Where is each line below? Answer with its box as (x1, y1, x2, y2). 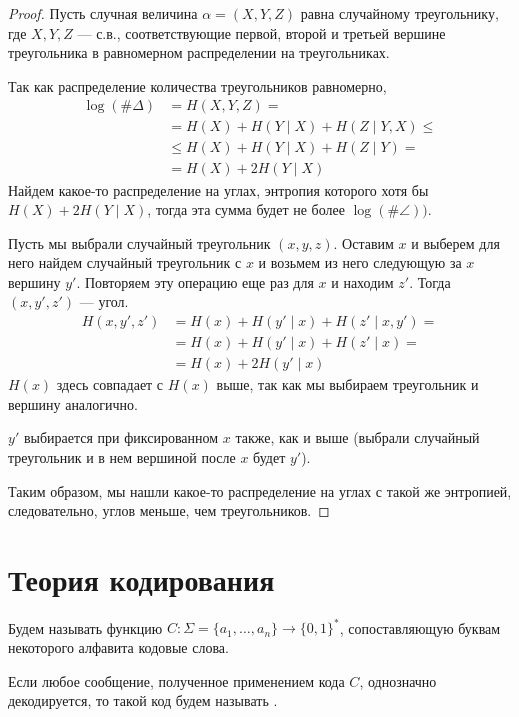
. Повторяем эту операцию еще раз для (76, 271, 314, 292)
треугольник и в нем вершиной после (8, 446, 236, 467)
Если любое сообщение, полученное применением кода (8, 670, 345, 691)
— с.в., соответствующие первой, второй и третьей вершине (77, 22, 446, 43)
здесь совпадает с (56, 374, 164, 395)
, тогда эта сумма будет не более (147, 199, 345, 220)
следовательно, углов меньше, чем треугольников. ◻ (8, 500, 330, 521)
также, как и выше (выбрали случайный (235, 427, 480, 448)
